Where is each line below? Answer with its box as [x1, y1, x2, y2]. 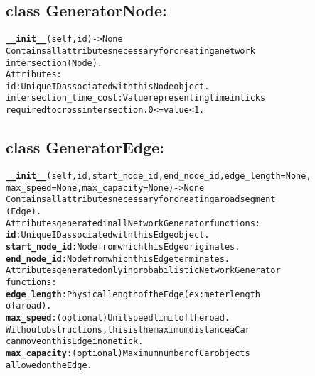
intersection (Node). [6, 57, 103, 68]
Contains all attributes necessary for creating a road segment [6, 194, 276, 205]
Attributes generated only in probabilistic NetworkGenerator [6, 265, 281, 276]
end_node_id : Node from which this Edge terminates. [6, 253, 230, 264]
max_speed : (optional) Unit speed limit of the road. [6, 312, 230, 323]
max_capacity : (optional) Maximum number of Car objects [6, 348, 250, 358]
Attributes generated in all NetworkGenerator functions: [6, 218, 260, 228]
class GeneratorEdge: [6, 136, 165, 158]
